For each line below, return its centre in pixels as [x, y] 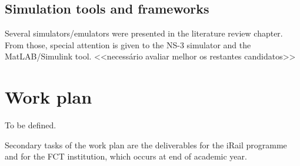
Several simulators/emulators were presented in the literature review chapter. [144, 33]
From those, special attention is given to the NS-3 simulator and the [128, 44]
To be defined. [31, 125]
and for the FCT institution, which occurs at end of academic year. [126, 156]
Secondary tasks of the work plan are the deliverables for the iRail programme [146, 145]
